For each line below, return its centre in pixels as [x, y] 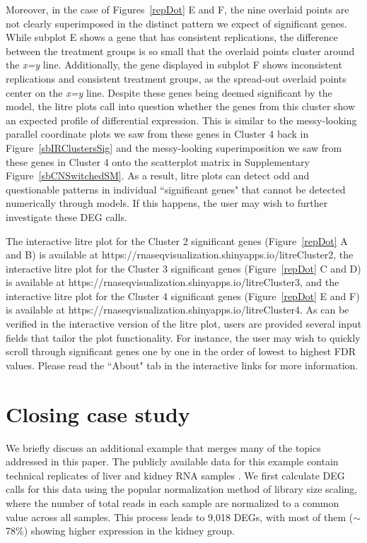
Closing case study [98, 413]
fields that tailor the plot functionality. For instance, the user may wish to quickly [183, 337]
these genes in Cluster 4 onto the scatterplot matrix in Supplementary [158, 161]
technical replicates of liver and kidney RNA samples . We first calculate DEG [175, 475]
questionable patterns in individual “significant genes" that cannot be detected [176, 189]
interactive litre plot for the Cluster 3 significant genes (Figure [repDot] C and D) [183, 268]
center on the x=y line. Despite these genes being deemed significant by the [169, 92]
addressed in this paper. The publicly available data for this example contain [172, 461]
